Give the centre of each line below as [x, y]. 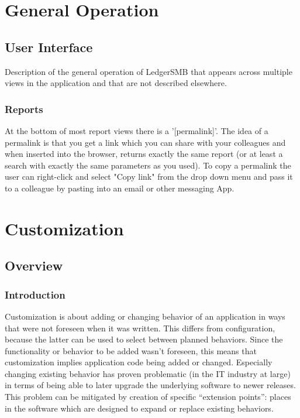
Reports [24, 109]
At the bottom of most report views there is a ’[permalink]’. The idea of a [137, 130]
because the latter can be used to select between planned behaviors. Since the [144, 339]
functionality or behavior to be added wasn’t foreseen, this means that [131, 350]
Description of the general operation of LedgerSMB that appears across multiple [149, 71]
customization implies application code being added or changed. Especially [139, 362]
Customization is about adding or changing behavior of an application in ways [145, 316]
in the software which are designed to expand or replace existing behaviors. [139, 408]
